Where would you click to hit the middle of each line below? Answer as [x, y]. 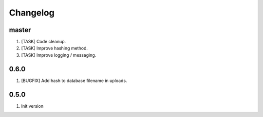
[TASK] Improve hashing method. [54, 48]
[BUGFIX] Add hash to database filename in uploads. [74, 81]
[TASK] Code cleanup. [44, 42]
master [20, 30]
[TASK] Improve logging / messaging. [59, 55]
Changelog [32, 13]
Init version [32, 106]
